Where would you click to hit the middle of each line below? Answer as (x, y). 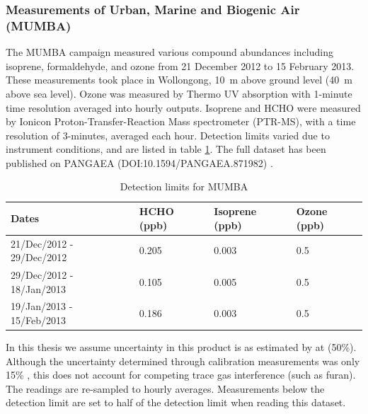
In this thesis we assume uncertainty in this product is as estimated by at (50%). (181, 347)
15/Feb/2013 (38, 320)
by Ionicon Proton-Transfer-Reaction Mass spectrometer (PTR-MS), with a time (181, 121)
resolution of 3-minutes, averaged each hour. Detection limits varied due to (168, 135)
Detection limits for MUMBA (184, 186)
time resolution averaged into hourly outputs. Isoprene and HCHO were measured (183, 107)
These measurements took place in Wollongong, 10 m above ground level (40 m (179, 80)
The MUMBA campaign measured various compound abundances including (169, 52)
